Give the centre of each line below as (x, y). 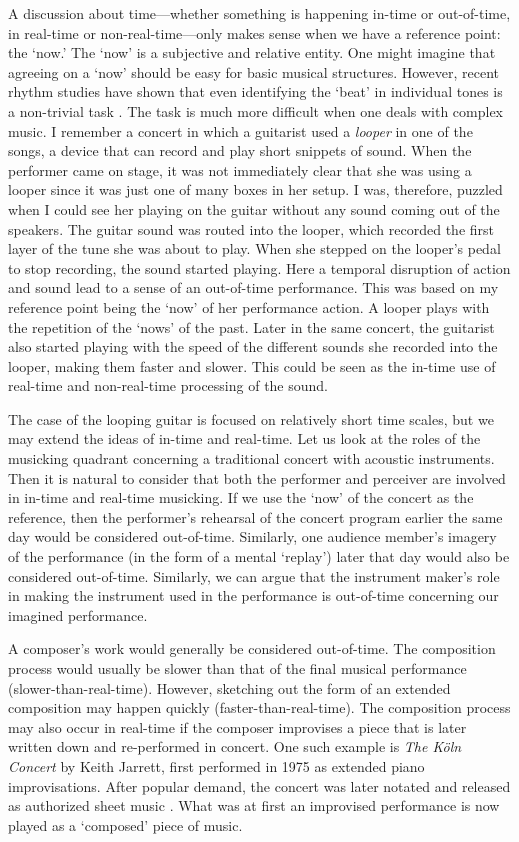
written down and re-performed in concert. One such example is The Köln (235, 746)
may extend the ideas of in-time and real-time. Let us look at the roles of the (244, 438)
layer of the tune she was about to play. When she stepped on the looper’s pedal (254, 248)
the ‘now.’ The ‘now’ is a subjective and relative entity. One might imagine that (252, 52)
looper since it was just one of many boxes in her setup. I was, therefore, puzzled (255, 189)
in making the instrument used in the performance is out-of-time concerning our (253, 595)
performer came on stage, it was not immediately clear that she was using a (240, 169)
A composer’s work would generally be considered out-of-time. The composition (252, 648)
